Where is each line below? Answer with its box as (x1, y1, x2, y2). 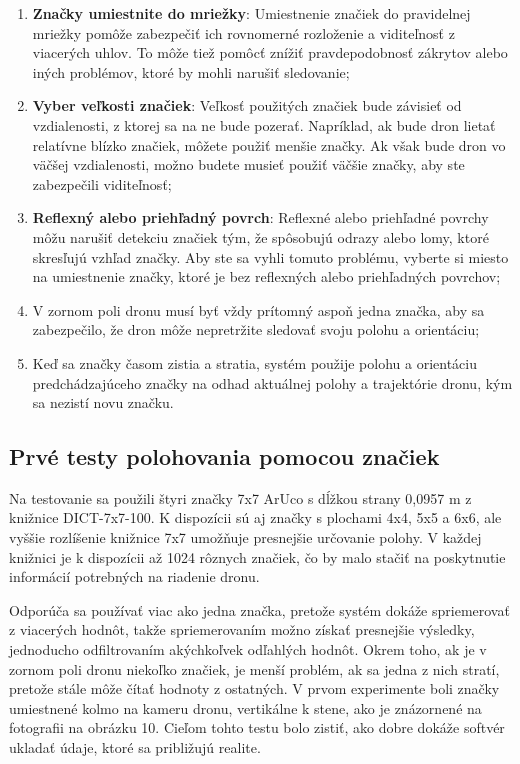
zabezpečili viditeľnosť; (32, 173, 172, 194)
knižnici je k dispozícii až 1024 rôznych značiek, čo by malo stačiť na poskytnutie (9, 546, 506, 567)
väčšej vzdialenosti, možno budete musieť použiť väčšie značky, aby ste (32, 154, 465, 175)
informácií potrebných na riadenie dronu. (9, 566, 260, 587)
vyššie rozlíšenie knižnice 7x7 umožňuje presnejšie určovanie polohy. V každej (9, 527, 482, 548)
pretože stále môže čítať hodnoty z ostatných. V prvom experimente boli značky (9, 678, 500, 699)
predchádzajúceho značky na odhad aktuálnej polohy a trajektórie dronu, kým (32, 372, 513, 393)
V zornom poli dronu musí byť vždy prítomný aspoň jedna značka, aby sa (32, 299, 485, 320)
